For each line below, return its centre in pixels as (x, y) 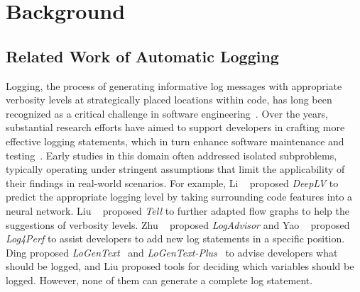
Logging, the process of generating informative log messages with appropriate (174, 85)
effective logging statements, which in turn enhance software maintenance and (175, 141)
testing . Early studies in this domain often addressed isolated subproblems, (171, 155)
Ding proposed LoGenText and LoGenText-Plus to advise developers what (172, 252)
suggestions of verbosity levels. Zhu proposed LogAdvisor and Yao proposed (178, 224)
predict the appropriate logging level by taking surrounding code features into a (179, 197)
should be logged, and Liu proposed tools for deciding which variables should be (180, 266)
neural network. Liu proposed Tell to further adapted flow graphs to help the (178, 210)
